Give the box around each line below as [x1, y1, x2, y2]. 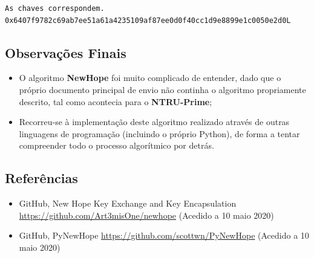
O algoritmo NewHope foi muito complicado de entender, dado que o [19, 71, 281, 84]
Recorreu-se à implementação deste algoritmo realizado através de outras [19, 115, 290, 128]
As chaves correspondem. [5, 4, 105, 13]
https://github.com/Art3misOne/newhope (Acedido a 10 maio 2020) [19, 208, 274, 221]
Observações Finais [5, 43, 126, 62]
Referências [5, 169, 78, 187]
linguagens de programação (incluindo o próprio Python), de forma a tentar [19, 127, 300, 140]
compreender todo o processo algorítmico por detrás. [19, 139, 214, 152]
